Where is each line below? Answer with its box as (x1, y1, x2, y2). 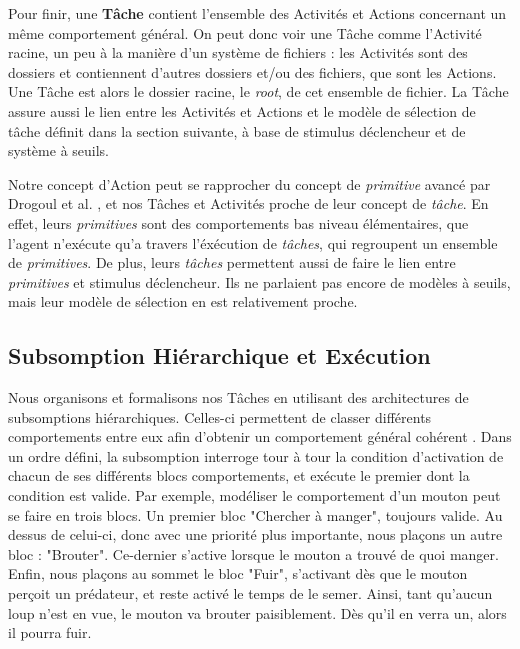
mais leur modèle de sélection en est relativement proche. (8, 291, 358, 312)
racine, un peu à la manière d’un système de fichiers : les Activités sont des (8, 42, 468, 63)
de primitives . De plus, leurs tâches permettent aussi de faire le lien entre (8, 252, 456, 273)
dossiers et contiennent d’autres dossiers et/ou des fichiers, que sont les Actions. (8, 61, 497, 82)
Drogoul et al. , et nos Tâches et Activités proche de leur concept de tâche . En (8, 193, 489, 214)
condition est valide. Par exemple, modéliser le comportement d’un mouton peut (8, 485, 501, 506)
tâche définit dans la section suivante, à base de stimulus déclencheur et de (8, 120, 466, 141)
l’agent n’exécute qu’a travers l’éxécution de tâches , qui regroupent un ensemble (8, 232, 498, 253)
